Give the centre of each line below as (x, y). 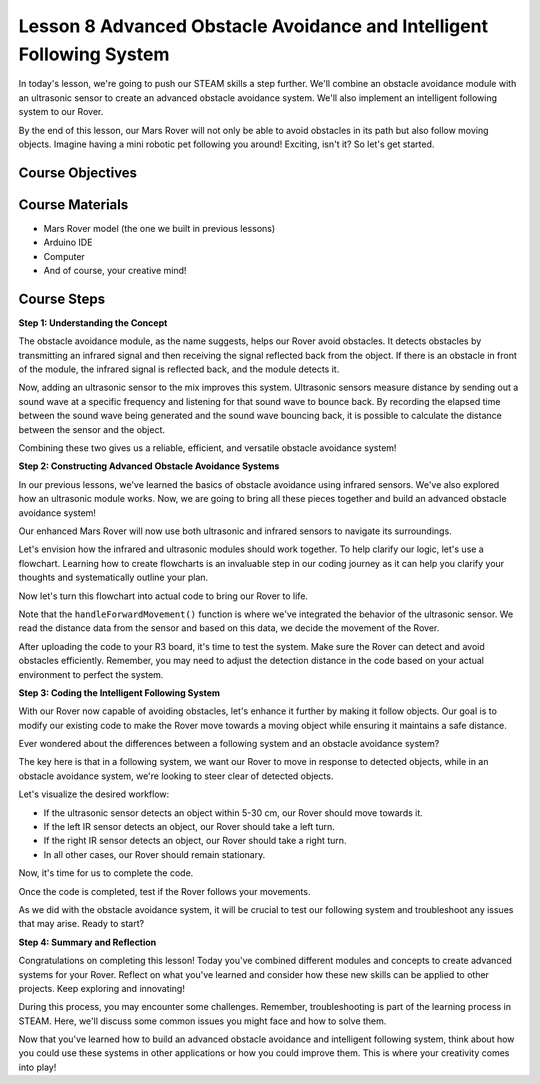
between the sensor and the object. (91, 429)
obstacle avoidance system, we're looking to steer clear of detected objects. (176, 776)
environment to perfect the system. (91, 674)
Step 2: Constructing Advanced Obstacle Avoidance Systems (149, 466)
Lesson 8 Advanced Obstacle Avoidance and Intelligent (253, 26)
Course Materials (73, 204)
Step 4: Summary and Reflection (87, 942)
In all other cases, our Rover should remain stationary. (154, 854)
